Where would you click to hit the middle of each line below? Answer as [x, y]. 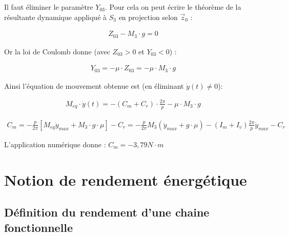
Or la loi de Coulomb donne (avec [57, 51]
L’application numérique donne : [55, 144]
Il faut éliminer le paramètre [49, 7]
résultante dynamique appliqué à [56, 17]
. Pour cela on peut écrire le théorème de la [173, 7]
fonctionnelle [39, 227]
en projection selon [148, 17]
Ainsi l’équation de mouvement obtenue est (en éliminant [94, 85]
